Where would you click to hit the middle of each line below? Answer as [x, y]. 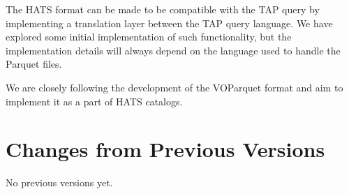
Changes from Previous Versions [165, 149]
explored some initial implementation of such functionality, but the [149, 37]
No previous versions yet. [59, 182]
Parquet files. [34, 64]
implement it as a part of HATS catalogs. [94, 101]
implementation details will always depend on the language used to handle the [173, 50]
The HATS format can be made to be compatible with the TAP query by [163, 9]
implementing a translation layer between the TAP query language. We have [169, 23]
